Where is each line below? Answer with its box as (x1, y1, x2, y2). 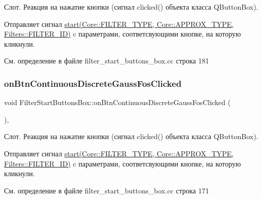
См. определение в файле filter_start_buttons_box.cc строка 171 (4, 185, 209, 195)
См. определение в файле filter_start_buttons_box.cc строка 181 (4, 55, 209, 66)
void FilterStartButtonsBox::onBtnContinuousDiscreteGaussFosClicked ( (4, 97, 231, 108)
